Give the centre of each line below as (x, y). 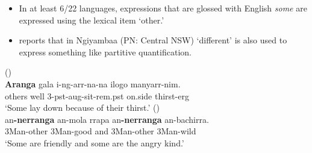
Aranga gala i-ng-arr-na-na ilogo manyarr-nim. (93, 83)
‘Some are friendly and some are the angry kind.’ (95, 142)
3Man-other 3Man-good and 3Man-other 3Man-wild (101, 131)
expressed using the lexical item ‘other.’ (92, 20)
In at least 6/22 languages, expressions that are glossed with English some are (163, 8)
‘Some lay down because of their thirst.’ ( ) (82, 108)
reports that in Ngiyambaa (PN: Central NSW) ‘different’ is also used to (153, 40)
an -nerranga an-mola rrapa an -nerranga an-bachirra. (107, 119)
